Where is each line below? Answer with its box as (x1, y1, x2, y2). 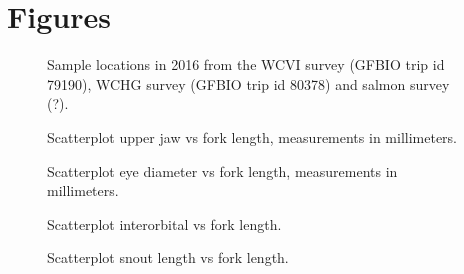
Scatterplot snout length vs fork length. (47, 247, 289, 268)
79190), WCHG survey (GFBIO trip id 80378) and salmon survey (47, 73, 450, 94)
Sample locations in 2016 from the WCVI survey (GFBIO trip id (47, 54, 445, 75)
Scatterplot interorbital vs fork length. (47, 213, 282, 234)
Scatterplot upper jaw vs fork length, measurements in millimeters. (47, 126, 458, 147)
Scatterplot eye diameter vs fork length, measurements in (47, 160, 398, 181)
